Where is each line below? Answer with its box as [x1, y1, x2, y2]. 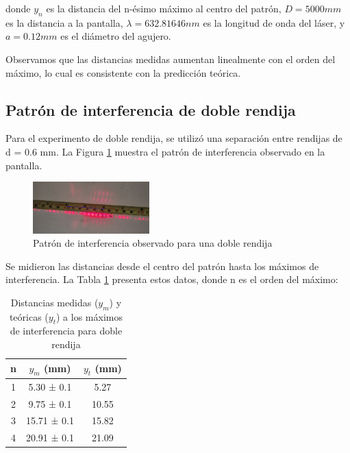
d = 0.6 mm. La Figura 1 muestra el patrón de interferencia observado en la [5, 144, 325, 158]
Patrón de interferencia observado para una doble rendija [33, 236, 273, 250]
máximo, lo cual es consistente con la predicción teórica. [5, 65, 241, 79]
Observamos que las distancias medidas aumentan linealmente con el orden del [5, 51, 336, 66]
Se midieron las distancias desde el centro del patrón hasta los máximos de [5, 258, 319, 273]
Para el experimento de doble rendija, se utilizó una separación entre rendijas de [5, 131, 342, 145]
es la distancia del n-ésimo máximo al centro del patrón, [46, 1, 282, 15]
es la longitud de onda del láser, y [203, 15, 345, 29]
